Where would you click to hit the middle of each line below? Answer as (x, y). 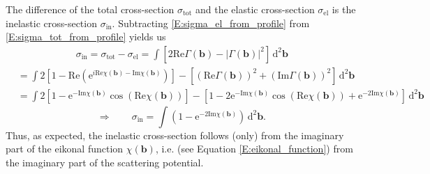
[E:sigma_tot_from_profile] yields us (86, 37)
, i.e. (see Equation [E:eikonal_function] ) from (254, 149)
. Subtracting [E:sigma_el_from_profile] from (211, 23)
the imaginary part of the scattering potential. (105, 163)
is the (344, 9)
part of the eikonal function (65, 149)
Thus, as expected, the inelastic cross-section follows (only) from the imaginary (175, 135)
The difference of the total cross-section (90, 9)
